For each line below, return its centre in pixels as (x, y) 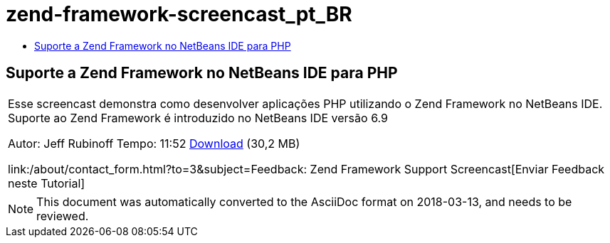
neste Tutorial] (47, 183)
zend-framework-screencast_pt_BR (179, 14)
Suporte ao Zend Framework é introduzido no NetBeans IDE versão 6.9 (198, 118)
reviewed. (63, 216)
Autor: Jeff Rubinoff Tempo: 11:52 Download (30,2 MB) (154, 143)
